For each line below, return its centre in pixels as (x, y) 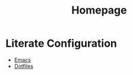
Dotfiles (24, 66)
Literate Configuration (61, 43)
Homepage (99, 10)
